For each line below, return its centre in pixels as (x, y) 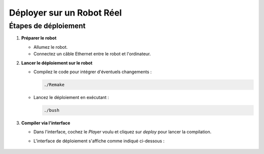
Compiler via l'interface (46, 123)
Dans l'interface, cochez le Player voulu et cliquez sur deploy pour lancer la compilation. (122, 132)
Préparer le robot (39, 38)
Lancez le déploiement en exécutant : (71, 97)
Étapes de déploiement (47, 26)
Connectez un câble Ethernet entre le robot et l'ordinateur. (92, 54)
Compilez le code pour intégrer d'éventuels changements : (93, 72)
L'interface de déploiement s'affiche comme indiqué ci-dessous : (99, 141)
